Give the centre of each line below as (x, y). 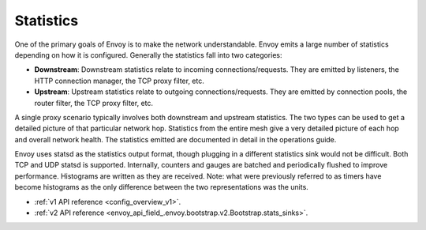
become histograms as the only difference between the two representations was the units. (162, 187)
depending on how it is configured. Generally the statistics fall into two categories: (148, 55)
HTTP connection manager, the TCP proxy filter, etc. (119, 81)
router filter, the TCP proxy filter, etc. (94, 103)
